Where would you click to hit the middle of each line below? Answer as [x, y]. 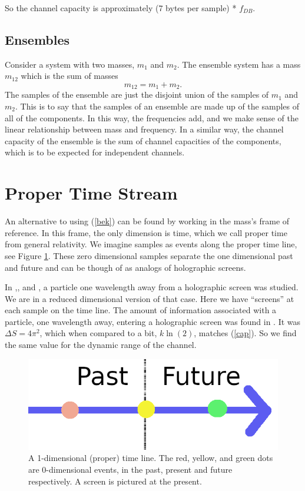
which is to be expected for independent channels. [95, 152]
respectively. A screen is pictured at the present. [115, 481]
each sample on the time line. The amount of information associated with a [141, 310]
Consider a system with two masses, [70, 64]
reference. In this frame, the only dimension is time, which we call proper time [146, 232]
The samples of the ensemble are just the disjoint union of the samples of [137, 94]
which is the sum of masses [69, 76]
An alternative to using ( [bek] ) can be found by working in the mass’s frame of [147, 221]
